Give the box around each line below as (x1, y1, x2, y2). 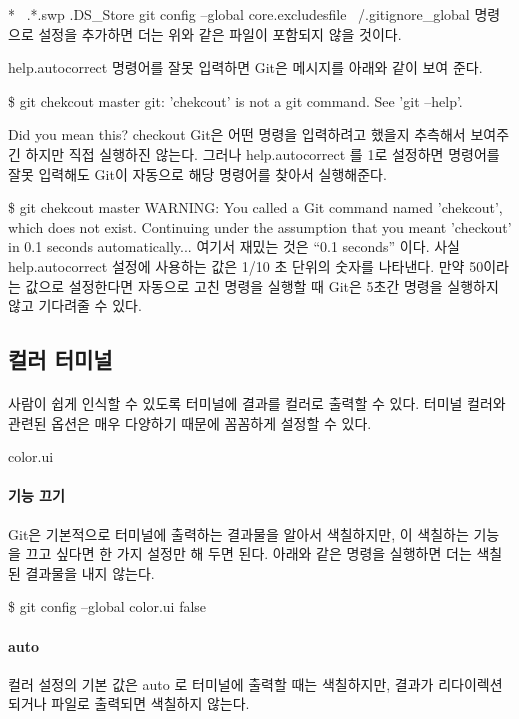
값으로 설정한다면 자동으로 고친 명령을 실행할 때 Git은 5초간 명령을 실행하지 (25, 275, 499, 296)
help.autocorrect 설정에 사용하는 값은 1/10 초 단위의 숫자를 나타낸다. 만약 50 (8, 255, 484, 276)
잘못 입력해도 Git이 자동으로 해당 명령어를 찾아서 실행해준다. (8, 163, 387, 184)
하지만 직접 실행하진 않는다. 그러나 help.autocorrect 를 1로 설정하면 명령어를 (25, 143, 500, 164)
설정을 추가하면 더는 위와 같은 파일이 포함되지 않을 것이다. (38, 23, 402, 44)
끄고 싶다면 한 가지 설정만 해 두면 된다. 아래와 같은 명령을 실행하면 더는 (25, 543, 472, 564)
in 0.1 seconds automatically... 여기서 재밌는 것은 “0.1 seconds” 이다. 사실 (8, 236, 460, 257)
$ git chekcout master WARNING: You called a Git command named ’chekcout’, (8, 197, 503, 218)
